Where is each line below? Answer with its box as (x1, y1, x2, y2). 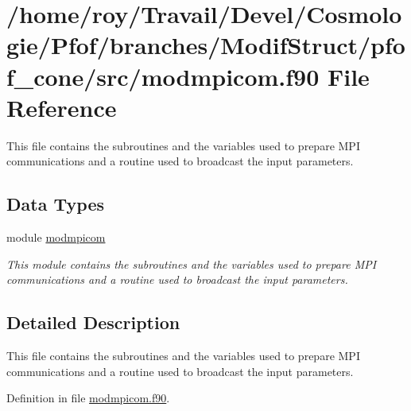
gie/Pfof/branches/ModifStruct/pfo (6, 29, 405, 61)
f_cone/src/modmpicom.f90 (6, 60, 320, 92)
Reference (6, 91, 117, 123)
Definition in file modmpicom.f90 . (6, 390, 170, 406)
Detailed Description (6, 310, 180, 335)
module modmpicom (6, 229, 106, 246)
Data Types (6, 192, 104, 216)
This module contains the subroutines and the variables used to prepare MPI (6, 255, 377, 272)
